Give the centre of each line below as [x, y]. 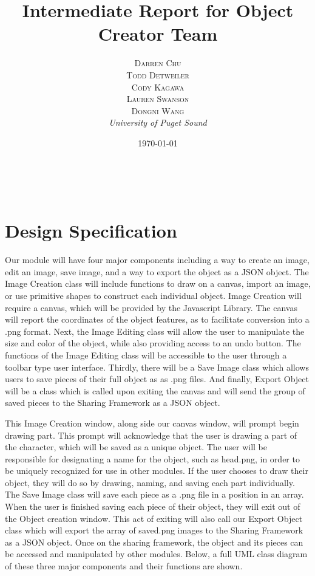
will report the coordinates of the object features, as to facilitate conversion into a [157, 319]
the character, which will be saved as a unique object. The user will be [136, 447]
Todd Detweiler [158, 74]
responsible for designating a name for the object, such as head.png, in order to [152, 458]
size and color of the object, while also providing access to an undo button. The [153, 343]
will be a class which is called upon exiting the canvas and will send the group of [155, 390]
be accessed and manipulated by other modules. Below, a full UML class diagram [156, 554]
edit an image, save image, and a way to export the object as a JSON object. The [157, 271]
